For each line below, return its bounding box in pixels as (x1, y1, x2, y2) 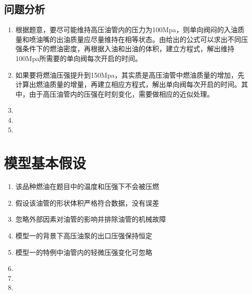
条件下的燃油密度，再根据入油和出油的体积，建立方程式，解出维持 (22, 43, 234, 54)
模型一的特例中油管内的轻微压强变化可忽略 (15, 247, 152, 257)
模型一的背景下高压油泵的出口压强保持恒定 (15, 231, 152, 241)
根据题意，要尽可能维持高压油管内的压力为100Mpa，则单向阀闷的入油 (15, 24, 238, 35)
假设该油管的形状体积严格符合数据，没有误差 (15, 197, 159, 208)
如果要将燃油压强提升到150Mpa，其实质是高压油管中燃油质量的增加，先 (15, 69, 245, 80)
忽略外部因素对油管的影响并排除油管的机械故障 (15, 214, 166, 224)
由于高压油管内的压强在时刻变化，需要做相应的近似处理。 (29, 88, 214, 99)
